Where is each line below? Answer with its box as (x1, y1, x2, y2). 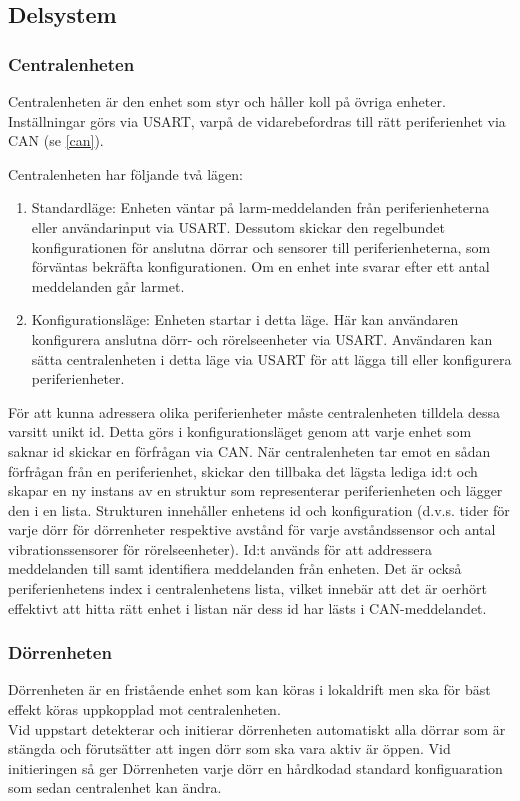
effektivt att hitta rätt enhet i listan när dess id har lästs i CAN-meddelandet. (8, 597, 487, 618)
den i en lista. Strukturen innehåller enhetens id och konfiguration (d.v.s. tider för (8, 499, 510, 520)
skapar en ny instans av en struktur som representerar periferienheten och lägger (8, 480, 503, 501)
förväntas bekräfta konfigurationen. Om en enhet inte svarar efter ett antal (31, 256, 490, 277)
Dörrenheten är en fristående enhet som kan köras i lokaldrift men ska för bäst (8, 679, 491, 700)
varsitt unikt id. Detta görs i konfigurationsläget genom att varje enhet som (8, 421, 472, 442)
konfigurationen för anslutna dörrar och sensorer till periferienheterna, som (31, 236, 491, 257)
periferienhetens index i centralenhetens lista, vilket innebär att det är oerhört (8, 578, 487, 599)
